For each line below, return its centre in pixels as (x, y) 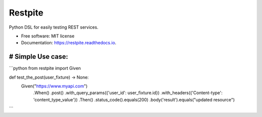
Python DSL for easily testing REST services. (54, 27)
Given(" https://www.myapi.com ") (54, 86)
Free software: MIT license (48, 36)
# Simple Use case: (39, 57)
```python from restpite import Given (45, 68)
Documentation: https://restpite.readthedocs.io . (69, 43)
